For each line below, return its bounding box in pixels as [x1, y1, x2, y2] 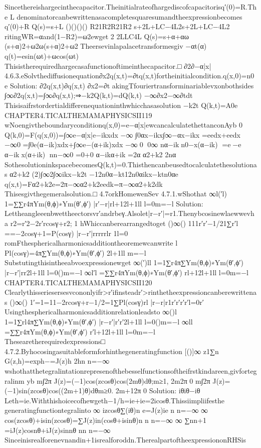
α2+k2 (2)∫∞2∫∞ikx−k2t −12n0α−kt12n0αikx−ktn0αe [10, 169, 178, 179]
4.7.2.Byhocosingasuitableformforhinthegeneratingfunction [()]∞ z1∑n [5, 346, 219, 356]
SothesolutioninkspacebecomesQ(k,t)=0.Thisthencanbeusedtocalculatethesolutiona [5, 159, 257, 169]
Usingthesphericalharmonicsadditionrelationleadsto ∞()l [5, 306, 177, 317]
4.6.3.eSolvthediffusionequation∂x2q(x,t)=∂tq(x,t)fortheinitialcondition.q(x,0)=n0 [5, 70, 254, 81]
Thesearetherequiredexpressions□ [5, 336, 106, 347]
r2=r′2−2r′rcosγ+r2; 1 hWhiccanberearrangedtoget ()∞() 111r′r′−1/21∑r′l [10, 218, 238, 229]
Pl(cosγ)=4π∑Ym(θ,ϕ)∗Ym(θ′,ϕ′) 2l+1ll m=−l [5, 247, 146, 258]
